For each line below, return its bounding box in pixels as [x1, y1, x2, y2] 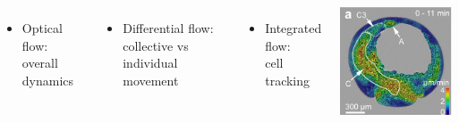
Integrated [265, 19, 322, 37]
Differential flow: [123, 19, 214, 37]
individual [123, 53, 178, 72]
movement [123, 70, 179, 89]
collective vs [123, 36, 189, 54]
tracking [265, 70, 310, 89]
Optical [21, 19, 63, 37]
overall [21, 53, 58, 72]
